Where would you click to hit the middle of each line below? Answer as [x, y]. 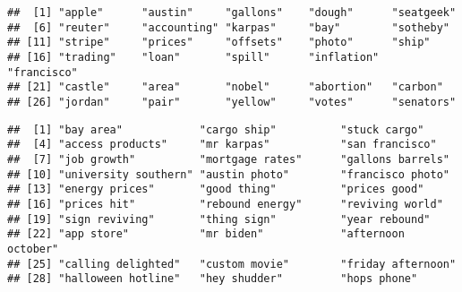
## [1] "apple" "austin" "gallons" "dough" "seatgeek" [232, 13]
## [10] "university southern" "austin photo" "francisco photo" [228, 174]
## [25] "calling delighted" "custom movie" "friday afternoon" [232, 264]
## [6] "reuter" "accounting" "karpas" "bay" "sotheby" [228, 27]
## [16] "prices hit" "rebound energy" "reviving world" [225, 204]
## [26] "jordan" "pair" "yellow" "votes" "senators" [232, 102]
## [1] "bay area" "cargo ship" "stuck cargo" [216, 129]
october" [33, 249]
